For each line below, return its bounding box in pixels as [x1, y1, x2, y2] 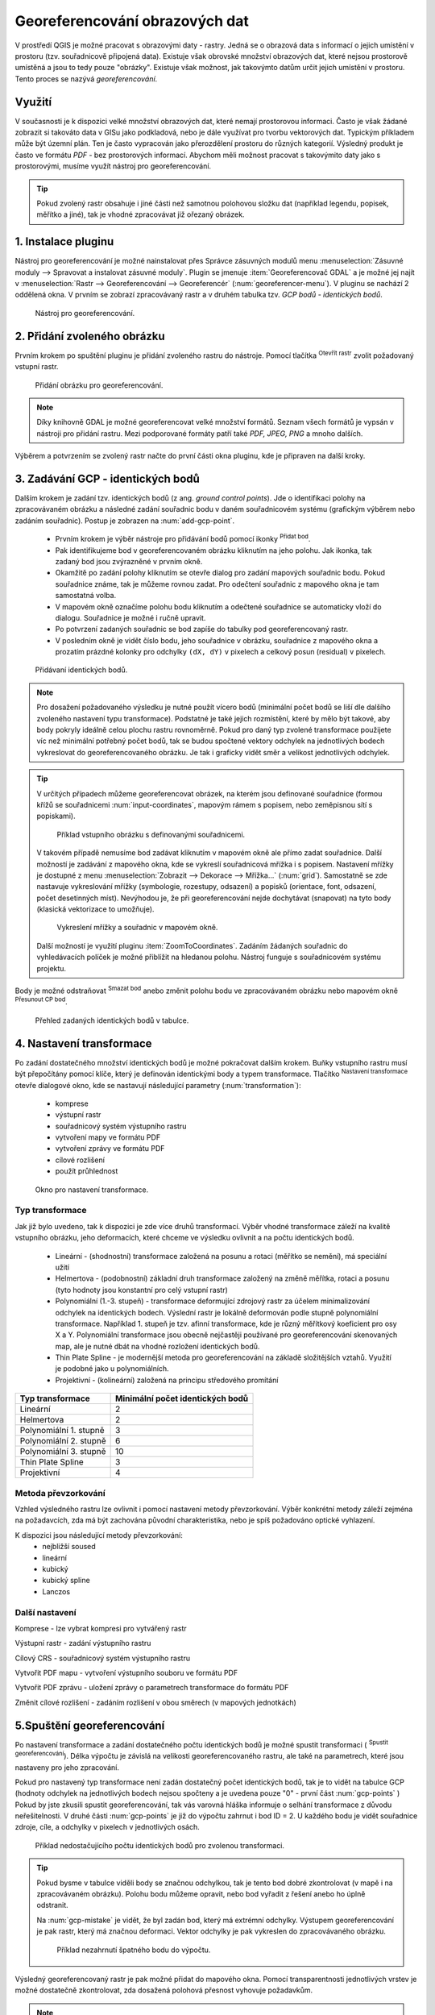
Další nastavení [14, 1606, 77, 1618]
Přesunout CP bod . [14, 995, 68, 1007]
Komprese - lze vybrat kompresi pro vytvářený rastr [14, 1623, 187, 1633]
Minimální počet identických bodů [115, 1393, 249, 1404]
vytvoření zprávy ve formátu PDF [55, 1144, 165, 1153]
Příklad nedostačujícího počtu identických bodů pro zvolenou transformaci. [35, 1840, 285, 1850]
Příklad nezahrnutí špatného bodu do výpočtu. [56, 1945, 211, 1955]
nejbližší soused [42, 1542, 96, 1552]
